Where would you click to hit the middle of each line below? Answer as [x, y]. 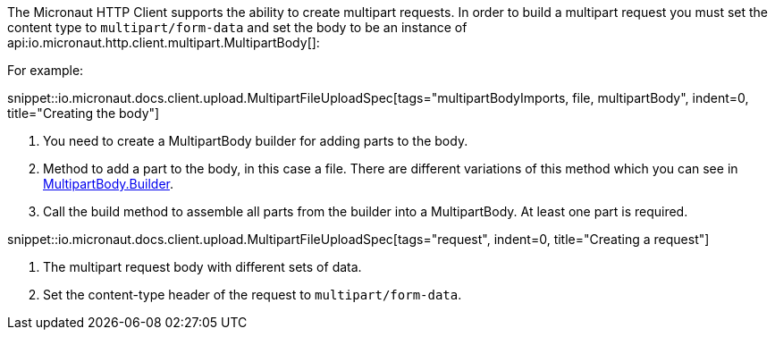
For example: [46, 70]
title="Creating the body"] [84, 113]
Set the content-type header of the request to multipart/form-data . [253, 295]
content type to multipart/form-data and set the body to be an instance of [237, 27]
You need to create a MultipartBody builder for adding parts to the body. [256, 141]
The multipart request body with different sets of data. [202, 267]
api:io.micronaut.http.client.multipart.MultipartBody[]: [164, 42]
